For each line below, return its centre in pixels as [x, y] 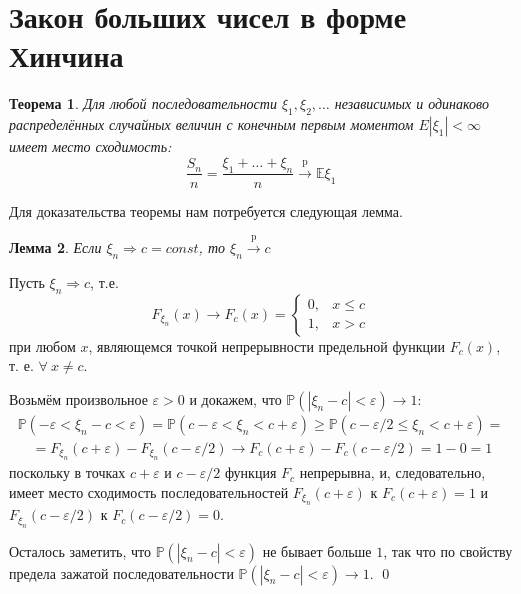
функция [250, 472]
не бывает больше [317, 550]
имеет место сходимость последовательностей [149, 491]
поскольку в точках [67, 472]
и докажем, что [235, 398]
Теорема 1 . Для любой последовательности [143, 103]
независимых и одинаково [411, 103]
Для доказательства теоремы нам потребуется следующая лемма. [206, 210]
